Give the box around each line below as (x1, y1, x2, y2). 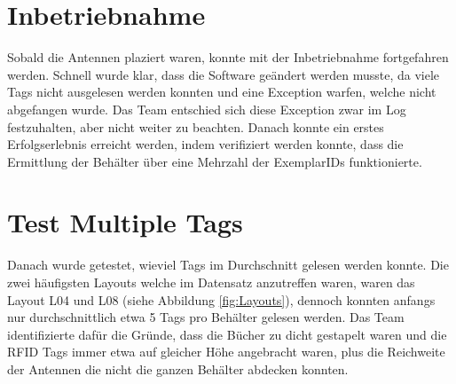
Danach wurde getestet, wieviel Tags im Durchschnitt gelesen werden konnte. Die (7, 255, 449, 274)
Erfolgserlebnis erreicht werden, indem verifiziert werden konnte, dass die (7, 135, 404, 153)
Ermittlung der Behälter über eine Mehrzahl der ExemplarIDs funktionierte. (7, 152, 422, 170)
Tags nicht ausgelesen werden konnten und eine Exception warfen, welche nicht (7, 82, 436, 101)
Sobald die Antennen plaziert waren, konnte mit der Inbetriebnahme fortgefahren (7, 48, 449, 67)
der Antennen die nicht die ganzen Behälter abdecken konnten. (7, 359, 349, 378)
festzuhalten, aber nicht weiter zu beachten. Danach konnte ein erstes (7, 117, 384, 136)
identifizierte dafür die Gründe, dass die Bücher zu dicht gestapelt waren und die (7, 325, 447, 343)
